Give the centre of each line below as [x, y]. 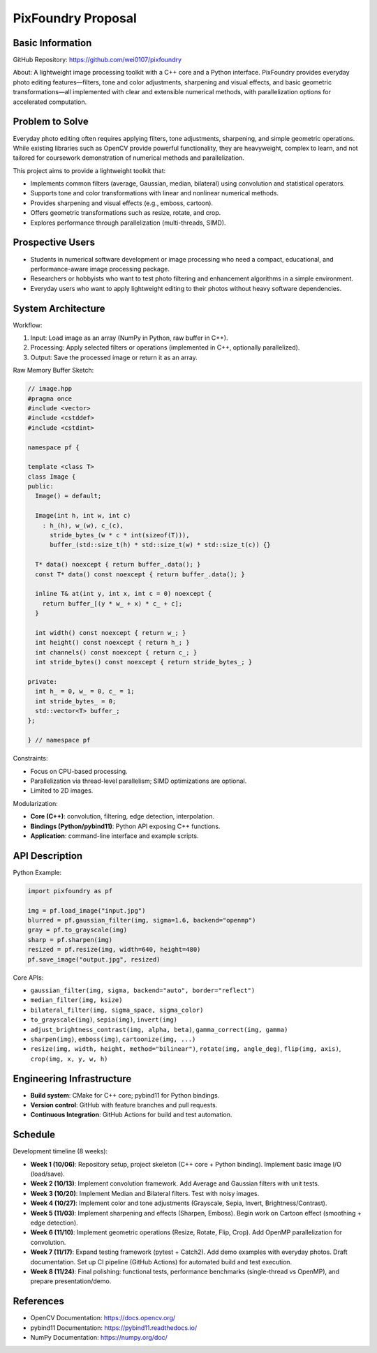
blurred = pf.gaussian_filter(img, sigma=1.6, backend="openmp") [142, 920]
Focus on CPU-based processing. [79, 771]
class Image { [52, 477]
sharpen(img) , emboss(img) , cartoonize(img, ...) [113, 1039]
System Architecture [59, 308]
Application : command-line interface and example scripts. [114, 836]
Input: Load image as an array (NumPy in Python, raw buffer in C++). [129, 338]
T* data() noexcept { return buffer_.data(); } [118, 565]
